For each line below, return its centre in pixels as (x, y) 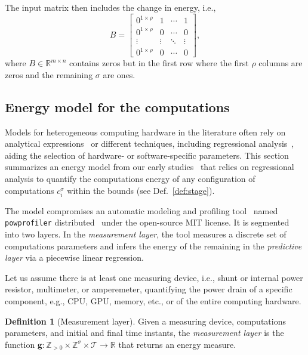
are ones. (119, 74)
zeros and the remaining (49, 74)
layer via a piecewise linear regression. (74, 257)
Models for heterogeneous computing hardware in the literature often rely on (145, 132)
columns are (281, 63)
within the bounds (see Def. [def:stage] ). (141, 190)
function (20, 344)
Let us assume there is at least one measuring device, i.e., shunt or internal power (154, 277)
